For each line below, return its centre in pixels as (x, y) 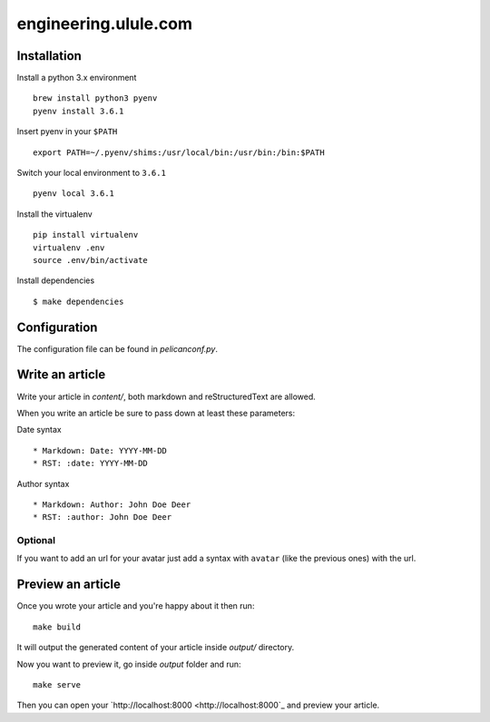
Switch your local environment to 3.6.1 (92, 173)
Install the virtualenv (54, 214)
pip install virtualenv (86, 235)
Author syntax (43, 483)
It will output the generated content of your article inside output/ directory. (156, 648)
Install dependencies (56, 280)
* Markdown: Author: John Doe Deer (112, 504)
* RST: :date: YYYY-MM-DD (91, 463)
